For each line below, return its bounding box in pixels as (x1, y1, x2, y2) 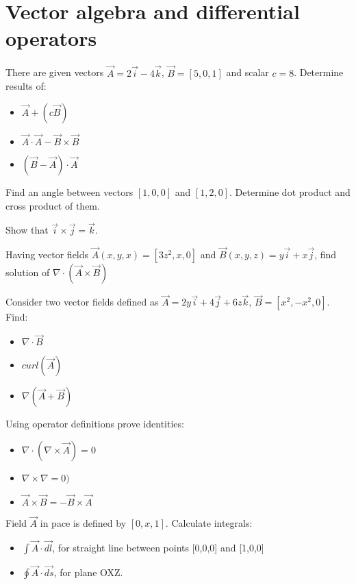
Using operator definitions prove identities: (5, 416, 184, 431)
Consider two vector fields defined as (5, 295, 159, 309)
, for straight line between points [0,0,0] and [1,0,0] (52, 540, 264, 555)
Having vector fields (5, 247, 89, 262)
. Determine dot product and (229, 184, 351, 199)
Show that (5, 223, 49, 237)
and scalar (226, 65, 269, 79)
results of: (5, 79, 47, 93)
